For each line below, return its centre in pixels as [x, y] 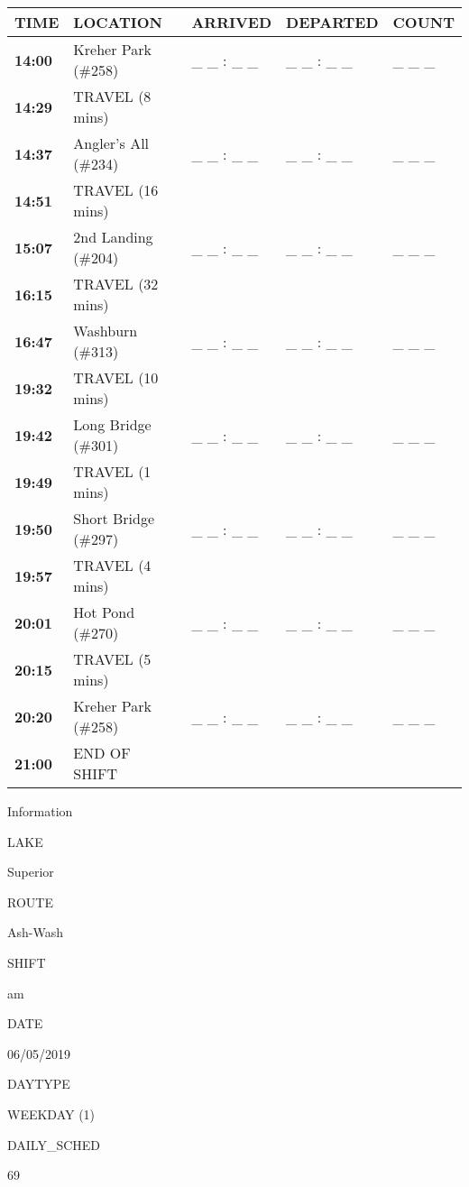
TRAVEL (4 [112, 565]
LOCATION [118, 22]
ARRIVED [232, 22]
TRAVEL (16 [116, 190]
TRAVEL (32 [116, 284]
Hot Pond [104, 612]
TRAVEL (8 [112, 96]
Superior [31, 872]
